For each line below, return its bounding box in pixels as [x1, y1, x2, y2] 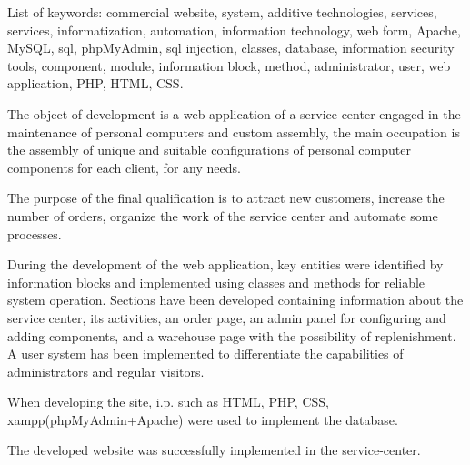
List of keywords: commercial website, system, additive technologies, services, [7, 3, 437, 21]
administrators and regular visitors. [7, 361, 205, 380]
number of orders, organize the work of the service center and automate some [7, 206, 438, 225]
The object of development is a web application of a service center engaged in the [7, 104, 461, 123]
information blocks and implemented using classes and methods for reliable [7, 272, 425, 291]
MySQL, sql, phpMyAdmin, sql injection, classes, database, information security [7, 38, 455, 57]
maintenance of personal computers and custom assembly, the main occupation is [7, 122, 460, 141]
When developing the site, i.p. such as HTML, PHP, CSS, [7, 392, 329, 411]
